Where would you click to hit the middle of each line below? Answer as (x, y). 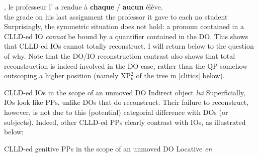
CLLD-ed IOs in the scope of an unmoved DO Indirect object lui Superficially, (125, 92)
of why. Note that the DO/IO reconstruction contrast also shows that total (120, 55)
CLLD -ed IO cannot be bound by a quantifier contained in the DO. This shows (126, 36)
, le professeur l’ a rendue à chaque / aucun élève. (83, 7)
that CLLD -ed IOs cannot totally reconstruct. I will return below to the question (129, 46)
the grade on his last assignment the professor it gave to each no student (116, 16)
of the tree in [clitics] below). (180, 75)
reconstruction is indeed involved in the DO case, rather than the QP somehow (126, 65)
